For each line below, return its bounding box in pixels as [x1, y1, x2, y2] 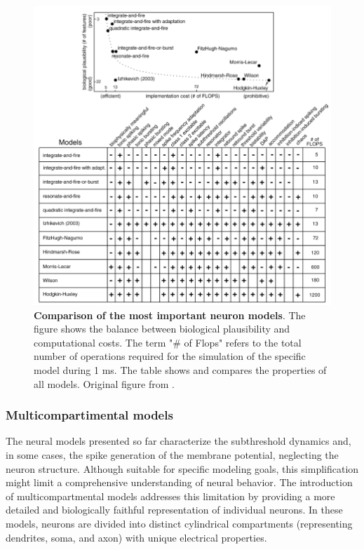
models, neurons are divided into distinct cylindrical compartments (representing [6, 516, 353, 530]
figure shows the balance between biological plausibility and [34, 321, 290, 336]
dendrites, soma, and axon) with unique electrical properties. [6, 530, 267, 544]
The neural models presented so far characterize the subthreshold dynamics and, [6, 434, 351, 448]
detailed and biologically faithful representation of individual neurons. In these [6, 502, 343, 517]
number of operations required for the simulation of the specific [34, 349, 306, 363]
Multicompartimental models [6, 406, 173, 424]
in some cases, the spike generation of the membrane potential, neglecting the [6, 447, 339, 462]
